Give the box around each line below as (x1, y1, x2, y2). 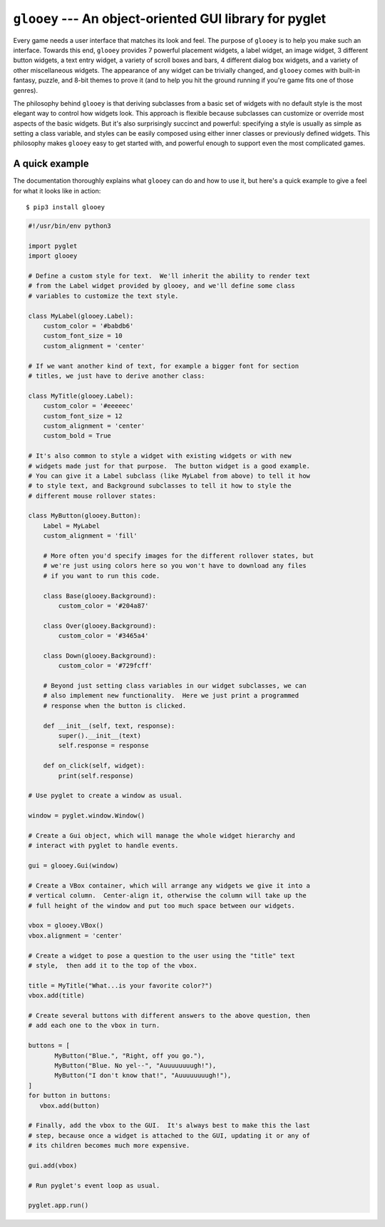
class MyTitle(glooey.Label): (28, 391, 134, 400)
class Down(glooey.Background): (43, 651, 157, 660)
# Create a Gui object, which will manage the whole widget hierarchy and (28, 831, 296, 839)
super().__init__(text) (58, 732, 142, 740)
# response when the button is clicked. (43, 701, 187, 710)
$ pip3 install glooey (26, 204, 106, 211)
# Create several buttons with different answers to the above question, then (28, 1011, 310, 1019)
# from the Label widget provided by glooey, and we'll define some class (28, 282, 296, 290)
